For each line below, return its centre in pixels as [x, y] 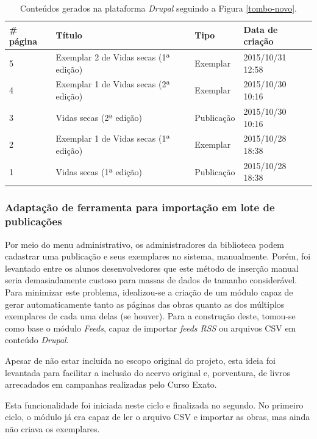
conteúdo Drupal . [37, 340]
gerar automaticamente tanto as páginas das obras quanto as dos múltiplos [145, 304]
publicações [34, 221]
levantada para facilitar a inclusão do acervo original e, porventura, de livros [148, 372]
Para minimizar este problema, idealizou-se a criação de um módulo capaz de [149, 292]
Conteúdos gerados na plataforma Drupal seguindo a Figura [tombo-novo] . [158, 8]
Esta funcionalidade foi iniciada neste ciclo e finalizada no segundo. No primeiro [154, 405]
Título [69, 35]
